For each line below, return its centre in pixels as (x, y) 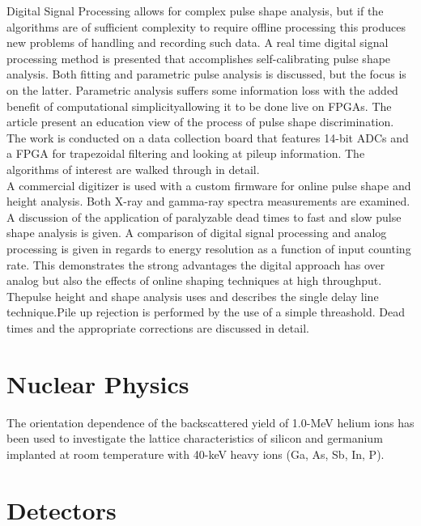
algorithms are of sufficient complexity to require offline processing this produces (206, 26)
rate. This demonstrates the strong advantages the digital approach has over (196, 264)
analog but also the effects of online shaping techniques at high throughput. (194, 280)
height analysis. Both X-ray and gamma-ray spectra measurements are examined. (208, 201)
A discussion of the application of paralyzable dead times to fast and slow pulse (204, 216)
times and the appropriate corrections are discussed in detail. (158, 327)
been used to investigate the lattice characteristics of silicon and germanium (195, 438)
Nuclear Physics (98, 383)
